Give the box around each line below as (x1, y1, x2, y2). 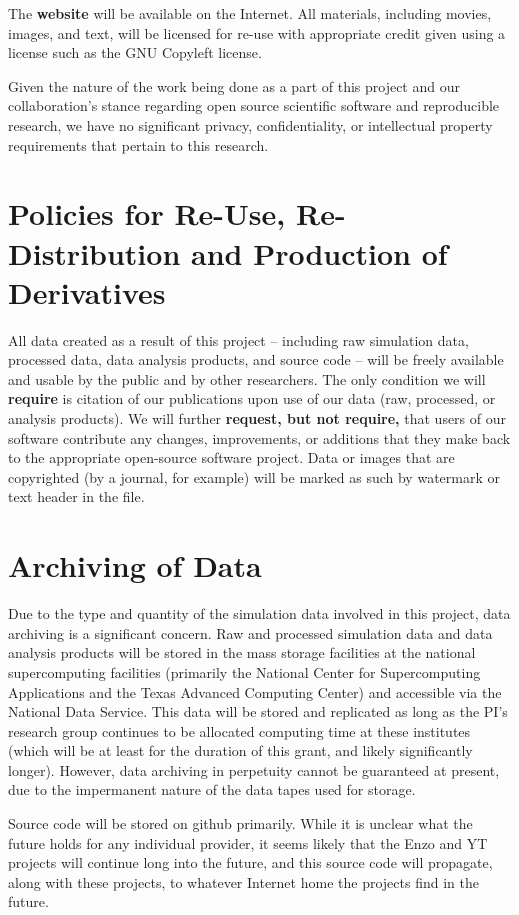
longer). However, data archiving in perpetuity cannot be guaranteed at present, (8, 759, 500, 780)
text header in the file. (8, 486, 145, 507)
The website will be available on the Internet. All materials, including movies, (8, 3, 492, 23)
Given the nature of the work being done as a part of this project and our (8, 75, 460, 96)
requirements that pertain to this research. (8, 134, 269, 155)
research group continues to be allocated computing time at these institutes (8, 720, 471, 741)
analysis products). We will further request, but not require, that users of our (8, 408, 506, 429)
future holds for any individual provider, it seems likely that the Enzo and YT (8, 832, 488, 853)
